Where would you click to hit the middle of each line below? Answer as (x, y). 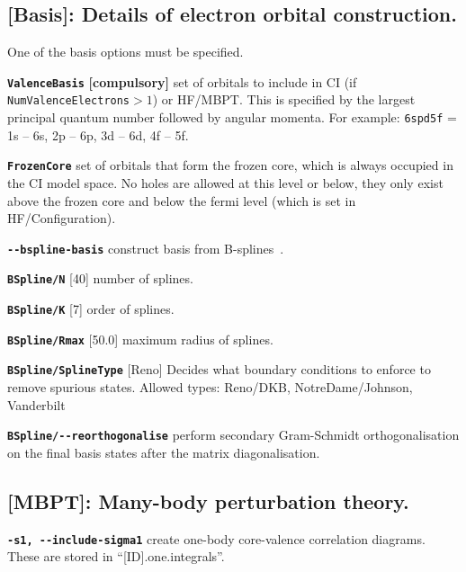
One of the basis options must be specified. (125, 52)
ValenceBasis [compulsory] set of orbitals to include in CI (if (182, 81)
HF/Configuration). (62, 218)
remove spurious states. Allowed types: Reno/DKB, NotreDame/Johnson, (210, 387)
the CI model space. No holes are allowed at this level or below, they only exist (225, 183)
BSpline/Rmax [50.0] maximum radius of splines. (140, 339)
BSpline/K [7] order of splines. (91, 309)
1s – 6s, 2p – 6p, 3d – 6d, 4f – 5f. (98, 134)
